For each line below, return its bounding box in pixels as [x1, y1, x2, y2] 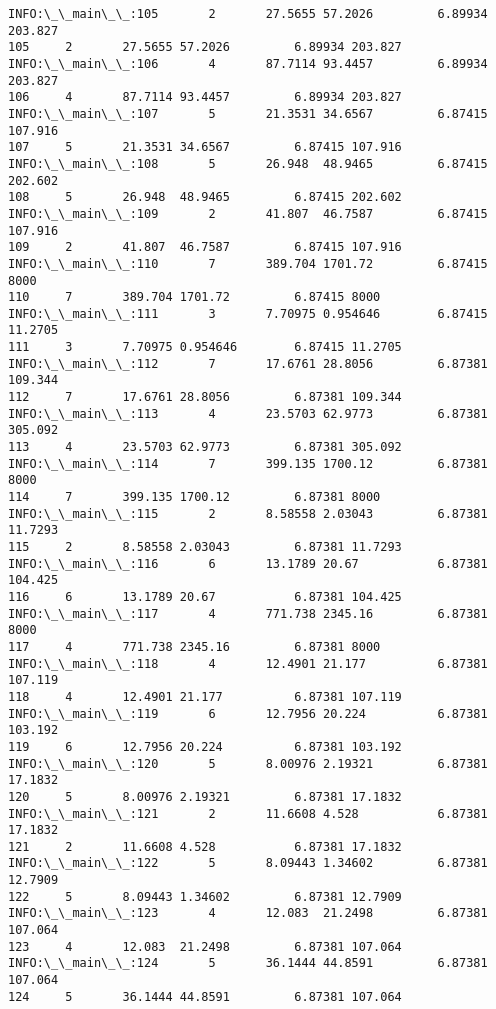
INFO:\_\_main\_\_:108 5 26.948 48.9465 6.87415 [8, 156, 488, 171]
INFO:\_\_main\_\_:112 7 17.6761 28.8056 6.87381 [8, 356, 488, 371]
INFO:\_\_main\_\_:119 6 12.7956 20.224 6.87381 [8, 706, 488, 721]
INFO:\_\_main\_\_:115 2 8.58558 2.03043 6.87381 [8, 506, 488, 521]
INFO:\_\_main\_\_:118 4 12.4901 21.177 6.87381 [8, 656, 488, 671]
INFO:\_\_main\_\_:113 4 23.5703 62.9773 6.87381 [8, 406, 488, 421]
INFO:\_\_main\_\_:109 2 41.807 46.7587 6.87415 [8, 206, 488, 221]
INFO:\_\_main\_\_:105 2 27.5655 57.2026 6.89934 [8, 7, 488, 21]
